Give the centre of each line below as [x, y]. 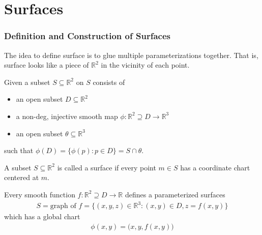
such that [19, 150]
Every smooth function [40, 194]
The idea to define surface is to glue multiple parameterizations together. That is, [131, 55]
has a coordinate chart [215, 167]
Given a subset [27, 82]
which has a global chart [42, 216]
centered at [22, 177]
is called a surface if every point [107, 167]
